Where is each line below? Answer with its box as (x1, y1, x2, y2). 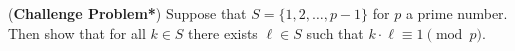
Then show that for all (8, 22, 146, 43)
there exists (188, 22, 258, 43)
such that (306, 22, 364, 43)
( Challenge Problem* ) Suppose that (8, 3, 247, 23)
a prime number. (405, 3, 508, 23)
